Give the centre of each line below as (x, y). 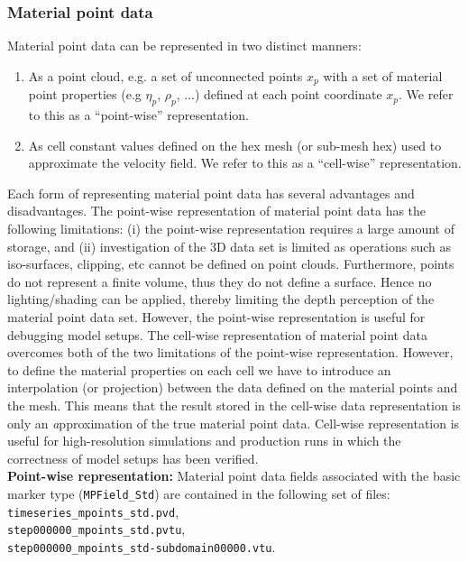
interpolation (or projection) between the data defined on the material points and (233, 387)
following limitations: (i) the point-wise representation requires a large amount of (231, 229)
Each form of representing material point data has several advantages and (211, 193)
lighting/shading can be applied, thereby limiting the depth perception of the (221, 299)
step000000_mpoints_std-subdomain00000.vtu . (142, 546)
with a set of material (383, 75)
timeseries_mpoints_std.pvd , (93, 511)
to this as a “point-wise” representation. (138, 115)
